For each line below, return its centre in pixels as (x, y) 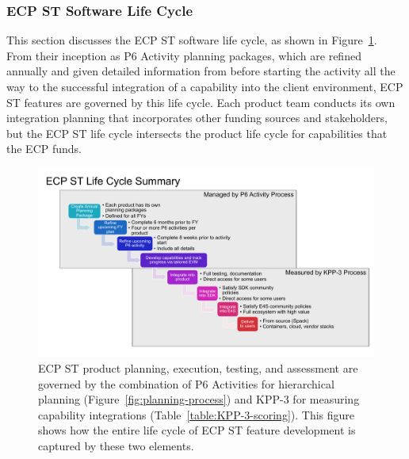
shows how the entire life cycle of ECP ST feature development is (197, 430)
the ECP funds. (44, 149)
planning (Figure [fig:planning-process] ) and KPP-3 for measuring (199, 399)
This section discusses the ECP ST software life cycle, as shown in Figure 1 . (192, 40)
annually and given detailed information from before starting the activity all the (201, 71)
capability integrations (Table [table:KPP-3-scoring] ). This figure (197, 414)
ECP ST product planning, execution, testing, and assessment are (198, 368)
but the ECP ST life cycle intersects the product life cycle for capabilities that (197, 133)
